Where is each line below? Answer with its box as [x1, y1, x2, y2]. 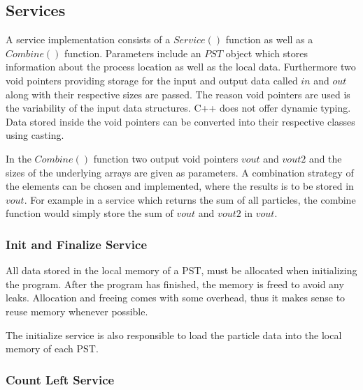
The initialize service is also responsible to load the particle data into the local [6, 327, 342, 342]
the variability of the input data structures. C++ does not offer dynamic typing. [6, 100, 351, 115]
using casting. [6, 128, 64, 142]
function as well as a [225, 32, 313, 47]
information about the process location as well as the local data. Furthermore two [6, 59, 356, 74]
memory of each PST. [6, 341, 99, 356]
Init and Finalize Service [6, 235, 148, 253]
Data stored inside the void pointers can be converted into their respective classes [6, 114, 355, 128]
